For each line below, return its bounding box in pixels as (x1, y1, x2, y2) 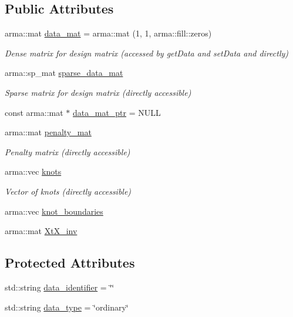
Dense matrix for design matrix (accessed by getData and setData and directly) (5, 46, 289, 59)
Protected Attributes (5, 253, 135, 272)
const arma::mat (5, 106, 63, 118)
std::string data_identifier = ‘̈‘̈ (5, 281, 114, 293)
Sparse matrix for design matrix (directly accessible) (5, 86, 191, 98)
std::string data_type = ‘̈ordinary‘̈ (5, 301, 129, 313)
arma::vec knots (5, 165, 62, 178)
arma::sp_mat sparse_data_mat (5, 66, 123, 79)
